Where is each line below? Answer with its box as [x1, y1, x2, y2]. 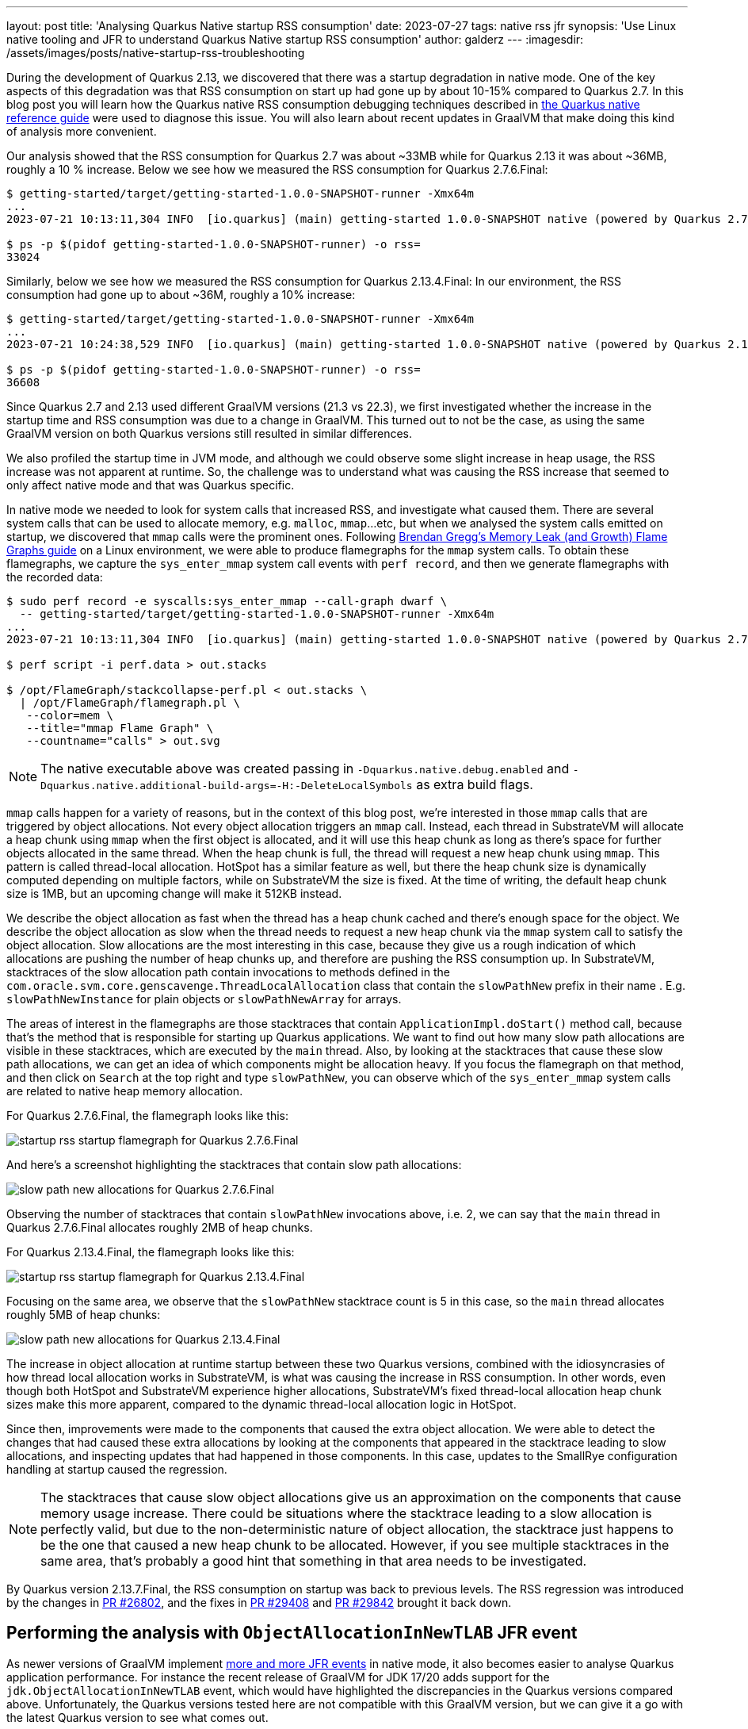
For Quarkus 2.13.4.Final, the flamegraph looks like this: [6, 1245, 295, 1259]
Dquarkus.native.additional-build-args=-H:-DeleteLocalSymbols [40, 780, 413, 792]
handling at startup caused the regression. [6, 1463, 227, 1476]
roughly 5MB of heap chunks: [6, 1308, 161, 1321]
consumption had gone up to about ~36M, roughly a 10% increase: [6, 288, 356, 301]
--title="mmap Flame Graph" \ [26, 722, 214, 734]
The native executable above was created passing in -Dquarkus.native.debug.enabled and [40, 761, 570, 776]
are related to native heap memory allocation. [6, 1084, 243, 1098]
